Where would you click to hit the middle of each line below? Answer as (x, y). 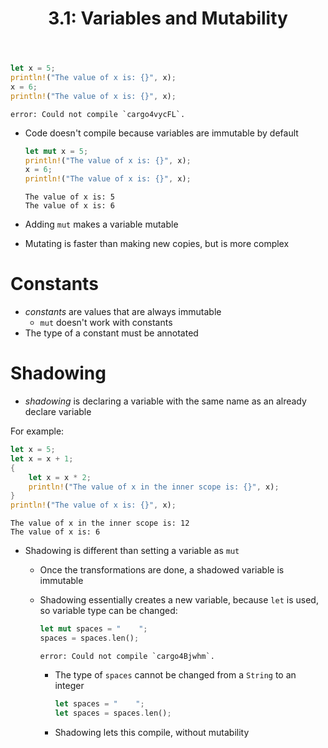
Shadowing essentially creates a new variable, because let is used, (179, 600)
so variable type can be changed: (108, 611)
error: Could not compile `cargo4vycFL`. (98, 114)
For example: (37, 431)
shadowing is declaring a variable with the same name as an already (165, 401)
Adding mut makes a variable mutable (101, 224)
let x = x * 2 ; (60, 477)
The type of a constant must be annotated (111, 333)
